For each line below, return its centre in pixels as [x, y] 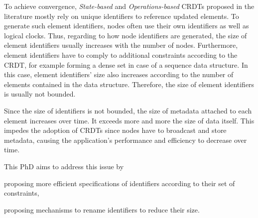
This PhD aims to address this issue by [64, 166]
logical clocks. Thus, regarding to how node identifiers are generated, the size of [126, 35]
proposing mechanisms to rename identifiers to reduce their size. [102, 209]
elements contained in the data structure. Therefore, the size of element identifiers [129, 84]
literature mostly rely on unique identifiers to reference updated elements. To [122, 16]
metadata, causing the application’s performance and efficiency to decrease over [126, 140]
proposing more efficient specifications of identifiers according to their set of [120, 183]
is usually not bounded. [40, 94]
